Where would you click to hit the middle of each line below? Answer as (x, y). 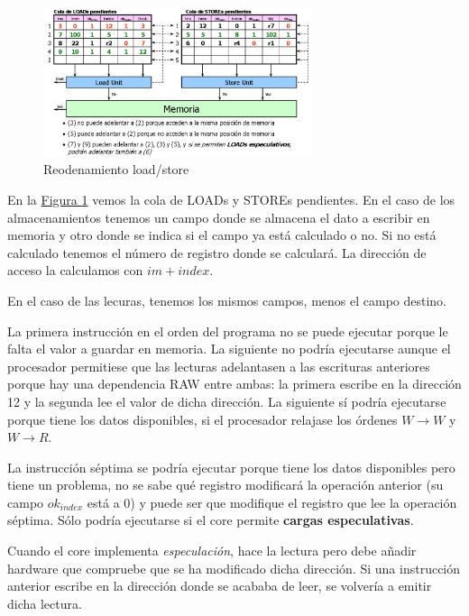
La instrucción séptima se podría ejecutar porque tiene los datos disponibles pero (231, 467)
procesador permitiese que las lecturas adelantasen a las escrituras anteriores (219, 366)
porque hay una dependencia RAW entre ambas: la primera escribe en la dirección (234, 384)
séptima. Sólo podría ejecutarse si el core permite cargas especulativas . (211, 520)
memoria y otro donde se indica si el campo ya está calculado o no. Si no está (222, 235)
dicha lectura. (45, 603)
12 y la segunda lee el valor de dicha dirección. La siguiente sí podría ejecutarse (227, 401)
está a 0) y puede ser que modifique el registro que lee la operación (272, 502)
